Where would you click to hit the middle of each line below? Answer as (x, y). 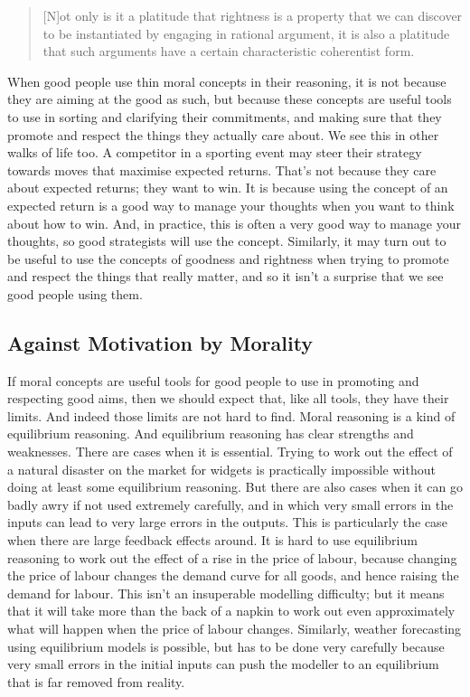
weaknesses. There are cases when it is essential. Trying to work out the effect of (230, 452)
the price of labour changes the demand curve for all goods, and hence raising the (233, 575)
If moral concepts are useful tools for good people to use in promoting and (213, 380)
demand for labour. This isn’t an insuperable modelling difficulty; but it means (226, 593)
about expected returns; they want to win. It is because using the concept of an (228, 188)
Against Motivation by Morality (160, 342)
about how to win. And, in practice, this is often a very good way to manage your (234, 223)
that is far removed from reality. (96, 681)
